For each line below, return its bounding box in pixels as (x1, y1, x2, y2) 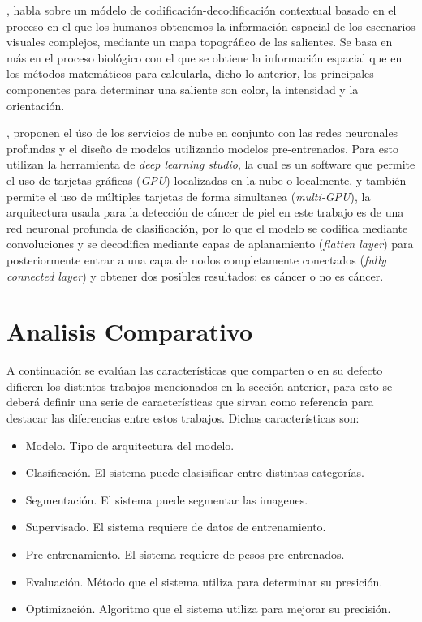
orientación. (6, 97, 65, 114)
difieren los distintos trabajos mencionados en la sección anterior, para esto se (6, 377, 393, 394)
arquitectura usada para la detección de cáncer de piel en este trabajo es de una (6, 204, 404, 221)
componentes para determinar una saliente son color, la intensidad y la (6, 80, 359, 97)
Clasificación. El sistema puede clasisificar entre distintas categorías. (25, 464, 364, 481)
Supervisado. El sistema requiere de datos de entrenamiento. (25, 518, 326, 535)
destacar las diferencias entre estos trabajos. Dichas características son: (6, 410, 360, 426)
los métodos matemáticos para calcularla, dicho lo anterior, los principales (6, 65, 374, 82)
